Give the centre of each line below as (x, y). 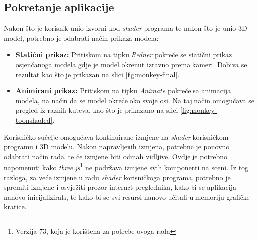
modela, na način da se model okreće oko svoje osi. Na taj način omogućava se (135, 100)
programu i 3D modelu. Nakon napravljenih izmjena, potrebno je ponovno (117, 146)
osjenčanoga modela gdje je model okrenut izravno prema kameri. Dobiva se (131, 64)
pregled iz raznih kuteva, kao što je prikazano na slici (97, 110)
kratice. (15, 206)
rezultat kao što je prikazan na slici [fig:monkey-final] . (97, 74)
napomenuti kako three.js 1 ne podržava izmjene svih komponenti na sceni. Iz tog (126, 167)
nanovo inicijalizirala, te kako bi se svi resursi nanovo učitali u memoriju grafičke (127, 197)
